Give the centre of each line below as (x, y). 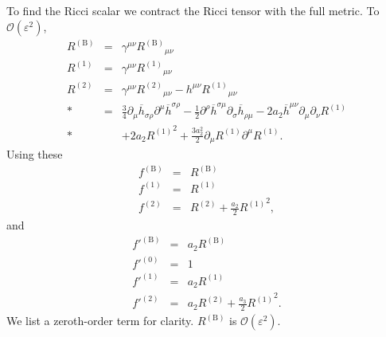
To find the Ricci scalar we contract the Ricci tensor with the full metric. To (193, 10)
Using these (35, 153)
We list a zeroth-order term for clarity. (100, 321)
